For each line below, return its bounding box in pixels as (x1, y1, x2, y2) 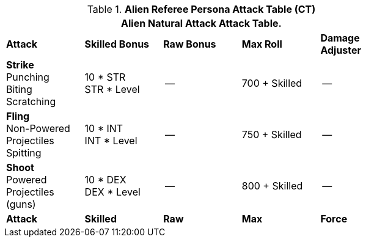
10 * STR (84, 71, 126, 83)
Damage (320, 32, 360, 44)
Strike (6, 59, 34, 71)
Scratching (6, 95, 56, 108)
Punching (6, 71, 49, 83)
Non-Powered (6, 122, 70, 134)
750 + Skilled (241, 128, 302, 141)
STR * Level (84, 83, 140, 95)
